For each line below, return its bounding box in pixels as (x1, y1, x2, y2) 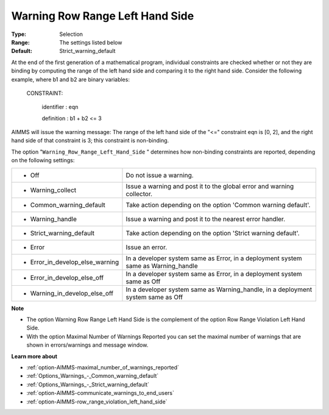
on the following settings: (11, 157, 75, 164)
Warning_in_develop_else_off (30, 289, 114, 297)
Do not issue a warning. (126, 171, 194, 179)
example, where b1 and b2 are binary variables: (11, 76, 130, 83)
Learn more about (11, 352, 58, 360)
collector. (126, 190, 152, 198)
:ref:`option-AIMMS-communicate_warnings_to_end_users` (26, 389, 175, 397)
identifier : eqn (41, 104, 79, 111)
